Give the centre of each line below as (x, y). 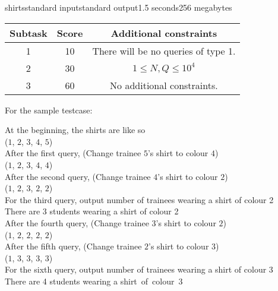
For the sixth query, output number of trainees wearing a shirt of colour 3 (139, 269)
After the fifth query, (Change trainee (73, 246)
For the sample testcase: (49, 110)
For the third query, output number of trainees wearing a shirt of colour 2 (139, 199)
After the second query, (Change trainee (78, 176)
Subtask (29, 33)
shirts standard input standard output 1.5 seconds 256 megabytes (119, 7)
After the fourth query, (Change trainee (77, 222)
